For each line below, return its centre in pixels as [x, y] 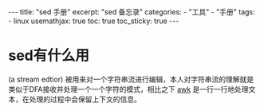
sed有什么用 [49, 55]
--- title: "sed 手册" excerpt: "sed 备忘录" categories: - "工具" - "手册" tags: [132, 12]
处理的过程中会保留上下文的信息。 [85, 99]
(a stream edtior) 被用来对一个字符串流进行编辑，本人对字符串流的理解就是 [131, 79]
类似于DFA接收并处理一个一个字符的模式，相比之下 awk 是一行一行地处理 [128, 89]
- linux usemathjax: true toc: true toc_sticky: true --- [94, 21]
